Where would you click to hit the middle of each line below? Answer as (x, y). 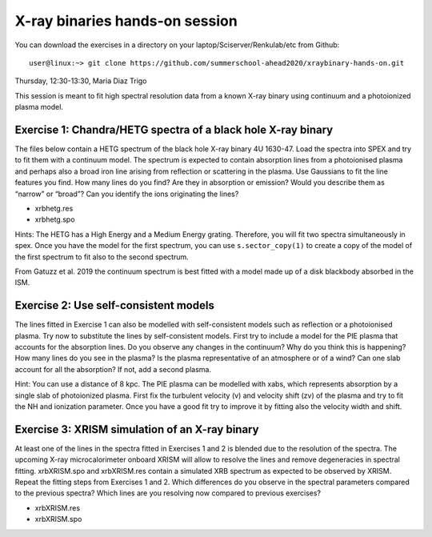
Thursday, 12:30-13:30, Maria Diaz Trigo (81, 81)
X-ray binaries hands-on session (126, 21)
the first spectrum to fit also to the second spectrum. (102, 257)
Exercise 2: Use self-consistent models (115, 305)
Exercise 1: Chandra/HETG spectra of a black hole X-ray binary (174, 129)
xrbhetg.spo (55, 219)
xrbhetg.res (54, 208)
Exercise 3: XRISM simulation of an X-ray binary (137, 429)
